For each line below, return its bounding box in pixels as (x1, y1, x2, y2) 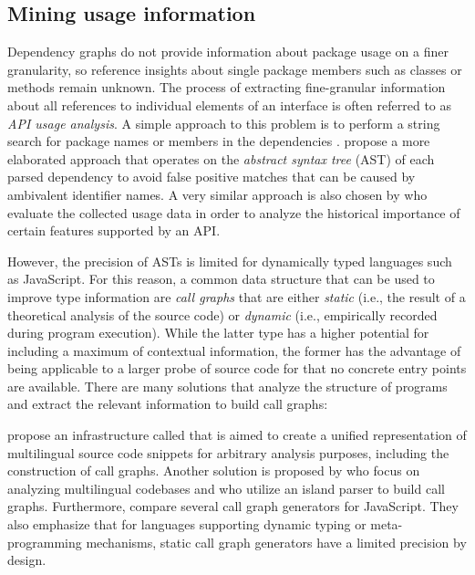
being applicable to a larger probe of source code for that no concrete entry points (7, 359, 467, 378)
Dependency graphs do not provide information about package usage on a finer (7, 42, 449, 61)
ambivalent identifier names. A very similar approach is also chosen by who (7, 184, 428, 204)
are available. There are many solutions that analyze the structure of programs (7, 376, 448, 395)
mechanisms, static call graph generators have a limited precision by (86, 532, 467, 551)
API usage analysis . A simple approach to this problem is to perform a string (7, 113, 440, 132)
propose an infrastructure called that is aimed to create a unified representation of (7, 425, 467, 444)
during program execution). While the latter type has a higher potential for (7, 323, 429, 342)
